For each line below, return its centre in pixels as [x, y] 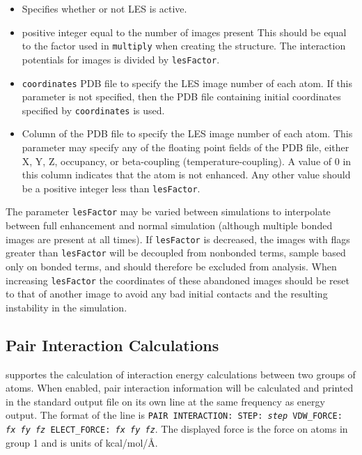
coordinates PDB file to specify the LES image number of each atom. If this [187, 83]
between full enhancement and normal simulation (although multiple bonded [169, 225]
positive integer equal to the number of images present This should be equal [184, 32]
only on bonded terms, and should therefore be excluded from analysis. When [171, 266]
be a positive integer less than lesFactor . [111, 188]
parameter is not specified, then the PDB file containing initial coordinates [181, 97]
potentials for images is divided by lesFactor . [121, 59]
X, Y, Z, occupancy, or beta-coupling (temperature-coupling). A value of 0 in [187, 161]
